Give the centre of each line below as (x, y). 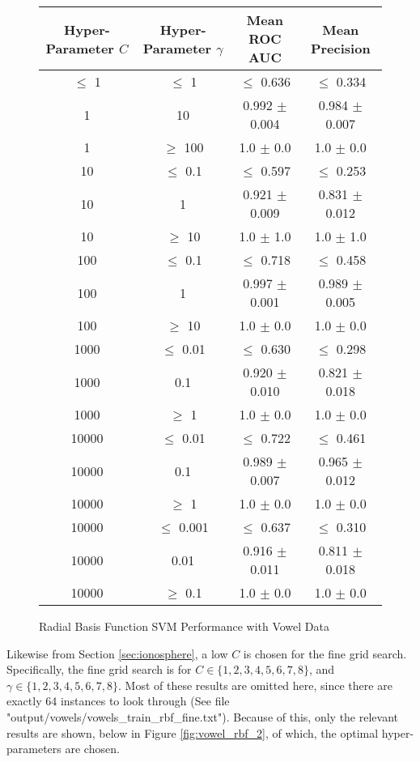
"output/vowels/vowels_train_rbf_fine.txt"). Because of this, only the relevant (202, 716)
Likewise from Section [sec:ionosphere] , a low (117, 653)
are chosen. (92, 749)
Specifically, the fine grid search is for (99, 669)
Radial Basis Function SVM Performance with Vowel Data (184, 626)
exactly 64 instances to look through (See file (118, 701)
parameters (34, 749)
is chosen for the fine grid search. (325, 653)
